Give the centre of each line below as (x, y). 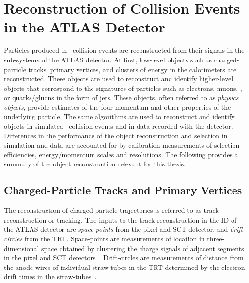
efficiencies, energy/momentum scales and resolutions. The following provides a (121, 154)
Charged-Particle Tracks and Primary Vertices (123, 190)
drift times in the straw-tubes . (50, 276)
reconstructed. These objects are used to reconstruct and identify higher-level (119, 79)
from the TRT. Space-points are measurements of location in (115, 239)
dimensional (22, 248)
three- (216, 239)
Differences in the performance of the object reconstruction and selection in (116, 135)
